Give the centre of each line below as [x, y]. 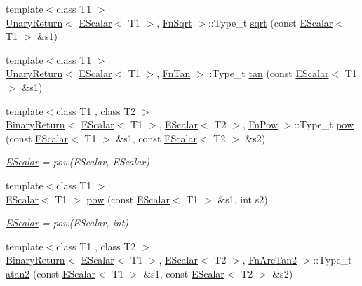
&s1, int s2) [243, 199]
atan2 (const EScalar [51, 273]
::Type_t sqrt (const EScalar [270, 22]
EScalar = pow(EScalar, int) [67, 223]
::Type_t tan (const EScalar [268, 73]
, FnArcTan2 [269, 260]
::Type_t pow [324, 124]
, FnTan [174, 73]
